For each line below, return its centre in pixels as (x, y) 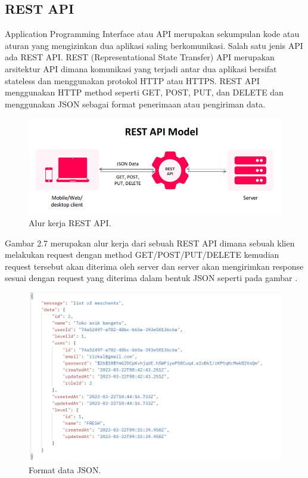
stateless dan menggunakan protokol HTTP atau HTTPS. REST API (132, 80)
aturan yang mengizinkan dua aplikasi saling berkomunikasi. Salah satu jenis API (154, 45)
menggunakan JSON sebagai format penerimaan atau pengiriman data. (135, 104)
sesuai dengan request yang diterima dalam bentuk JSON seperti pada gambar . (151, 278)
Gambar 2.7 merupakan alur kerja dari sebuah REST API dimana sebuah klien (150, 243)
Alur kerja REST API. (70, 223)
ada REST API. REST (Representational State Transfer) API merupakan (140, 57)
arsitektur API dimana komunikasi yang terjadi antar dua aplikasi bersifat (141, 68)
